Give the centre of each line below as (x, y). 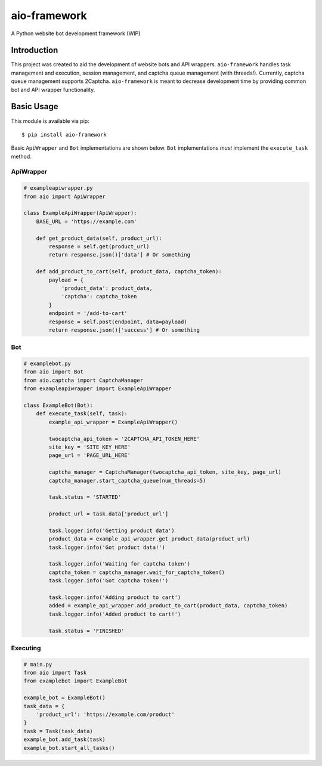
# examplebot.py (47, 364)
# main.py (38, 664)
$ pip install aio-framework (64, 135)
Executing (26, 648)
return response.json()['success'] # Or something (124, 330)
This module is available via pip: (50, 121)
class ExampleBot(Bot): (58, 405)
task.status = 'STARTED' (85, 497)
